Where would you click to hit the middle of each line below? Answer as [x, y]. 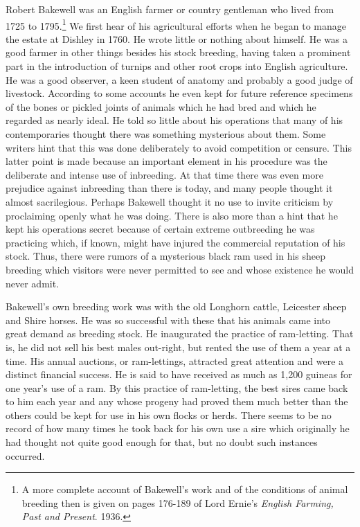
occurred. [25, 455]
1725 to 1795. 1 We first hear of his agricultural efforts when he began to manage [176, 24]
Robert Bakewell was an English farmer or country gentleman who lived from [170, 9]
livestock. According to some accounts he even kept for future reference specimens [179, 93]
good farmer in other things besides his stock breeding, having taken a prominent [178, 52]
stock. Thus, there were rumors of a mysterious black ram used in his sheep [166, 256]
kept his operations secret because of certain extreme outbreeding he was [160, 229]
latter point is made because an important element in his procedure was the [166, 161]
